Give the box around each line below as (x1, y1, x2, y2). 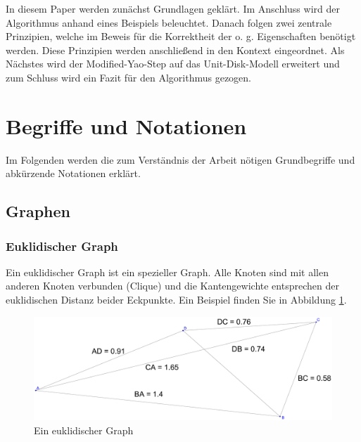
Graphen (6, 200, 71, 222)
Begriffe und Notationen (6, 111, 247, 140)
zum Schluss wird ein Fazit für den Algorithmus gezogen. (6, 70, 251, 84)
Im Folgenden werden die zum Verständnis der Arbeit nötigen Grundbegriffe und (6, 152, 355, 167)
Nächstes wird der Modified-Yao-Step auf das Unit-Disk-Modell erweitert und (6, 56, 340, 71)
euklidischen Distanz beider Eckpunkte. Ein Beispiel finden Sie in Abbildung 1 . (6, 292, 347, 307)
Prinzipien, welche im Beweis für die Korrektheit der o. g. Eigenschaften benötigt (6, 29, 356, 44)
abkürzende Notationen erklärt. (6, 166, 141, 181)
